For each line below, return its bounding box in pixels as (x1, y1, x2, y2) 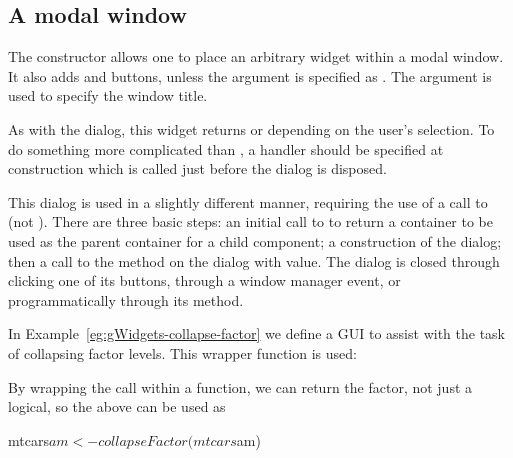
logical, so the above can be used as (8, 396, 226, 417)
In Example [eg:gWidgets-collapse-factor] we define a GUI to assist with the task (8, 323, 505, 344)
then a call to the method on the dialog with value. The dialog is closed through (8, 250, 500, 271)
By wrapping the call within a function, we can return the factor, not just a (8, 376, 473, 397)
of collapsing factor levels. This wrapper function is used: (8, 342, 357, 363)
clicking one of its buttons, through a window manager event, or (8, 270, 401, 291)
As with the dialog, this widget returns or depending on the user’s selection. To (8, 118, 495, 139)
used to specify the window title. (8, 85, 208, 106)
